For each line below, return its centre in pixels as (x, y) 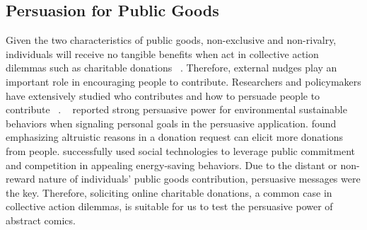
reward (21, 179)
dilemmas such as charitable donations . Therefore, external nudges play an (171, 68)
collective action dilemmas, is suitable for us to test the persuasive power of (169, 206)
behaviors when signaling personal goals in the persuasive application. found (171, 123)
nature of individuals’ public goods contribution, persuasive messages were (199, 179)
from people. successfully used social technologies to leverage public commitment (180, 150)
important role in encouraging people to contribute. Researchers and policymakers (183, 81)
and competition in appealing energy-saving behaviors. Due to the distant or (171, 165)
